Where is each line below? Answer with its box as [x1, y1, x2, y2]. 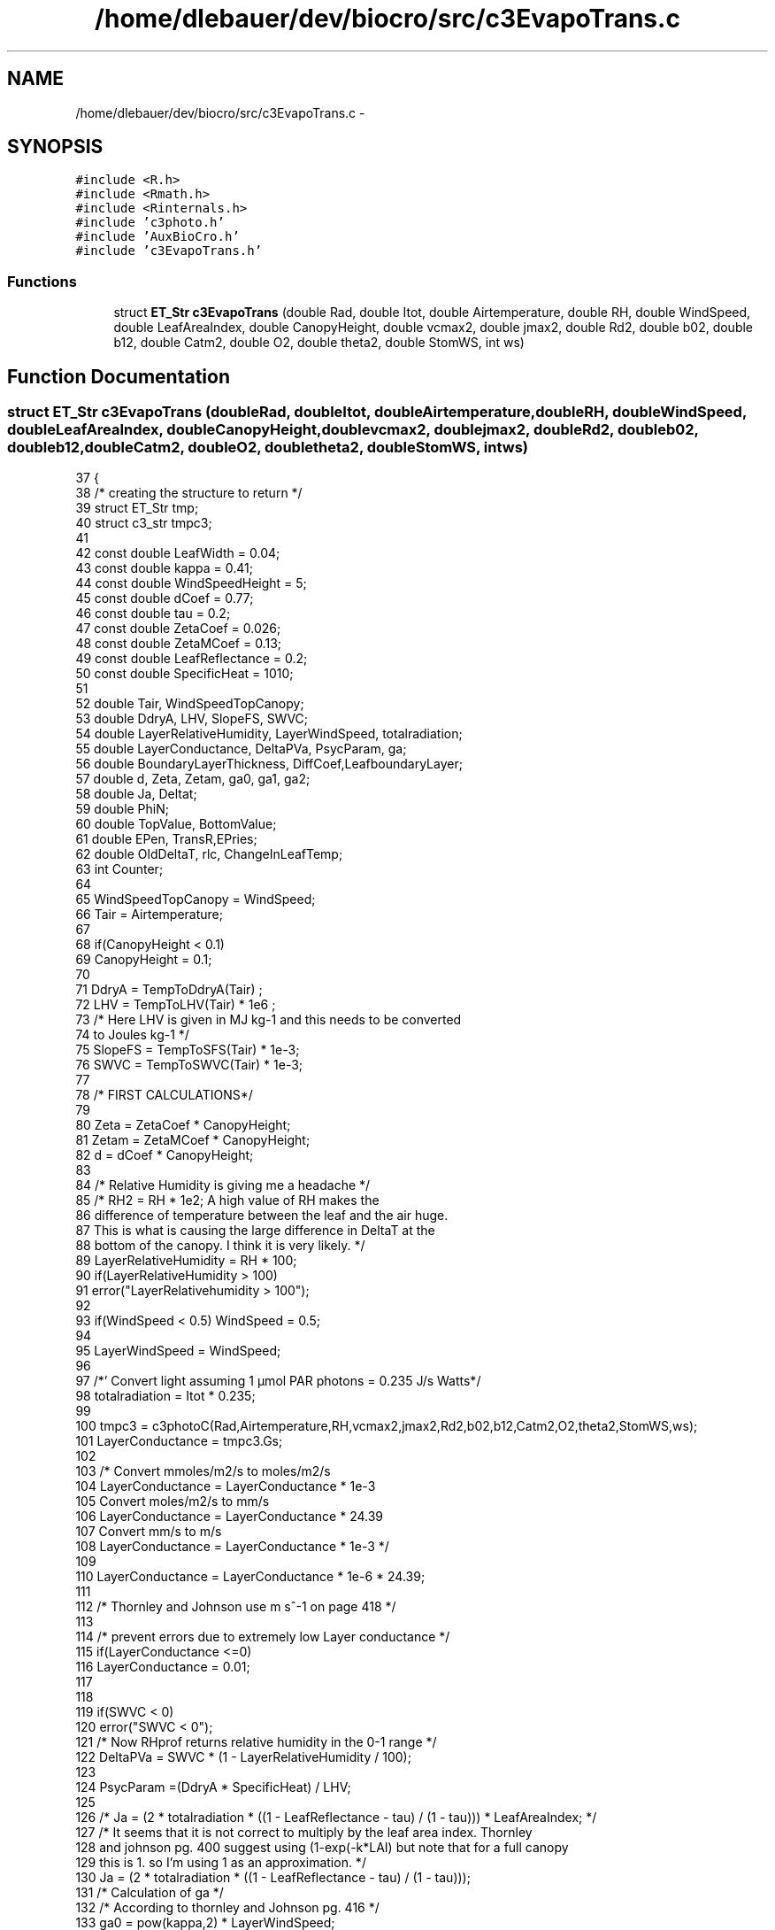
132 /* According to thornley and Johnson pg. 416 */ [75, 1900, 380, 1916]
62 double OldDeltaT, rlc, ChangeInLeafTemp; [75, 846, 343, 862]
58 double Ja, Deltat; [75, 786, 197, 802]
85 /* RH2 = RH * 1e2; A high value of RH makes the [75, 1193, 380, 1208]
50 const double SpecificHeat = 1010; [75, 666, 294, 682]
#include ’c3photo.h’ [75, 215, 225, 230]
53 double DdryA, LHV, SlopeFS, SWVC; [75, 711, 309, 727]
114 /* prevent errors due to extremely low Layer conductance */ [75, 1629, 450, 1645]
